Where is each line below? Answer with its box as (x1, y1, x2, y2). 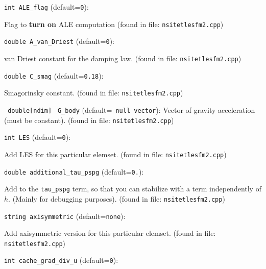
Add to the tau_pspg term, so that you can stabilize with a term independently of (4, 183, 261, 194)
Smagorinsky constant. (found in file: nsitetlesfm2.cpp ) (4, 87, 183, 98)
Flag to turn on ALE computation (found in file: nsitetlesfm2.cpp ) (4, 18, 224, 29)
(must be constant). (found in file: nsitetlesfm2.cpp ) (4, 114, 174, 125)
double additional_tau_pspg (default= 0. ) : (4, 166, 144, 177)
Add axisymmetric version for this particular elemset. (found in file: (4, 228, 216, 238)
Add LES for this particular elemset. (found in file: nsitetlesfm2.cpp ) (4, 149, 227, 159)
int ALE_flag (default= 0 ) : (4, 2, 89, 12)
